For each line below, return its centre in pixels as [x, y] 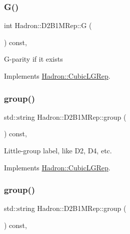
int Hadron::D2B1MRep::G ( [48, 25]
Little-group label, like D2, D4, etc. [58, 150]
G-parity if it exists [33, 59]
